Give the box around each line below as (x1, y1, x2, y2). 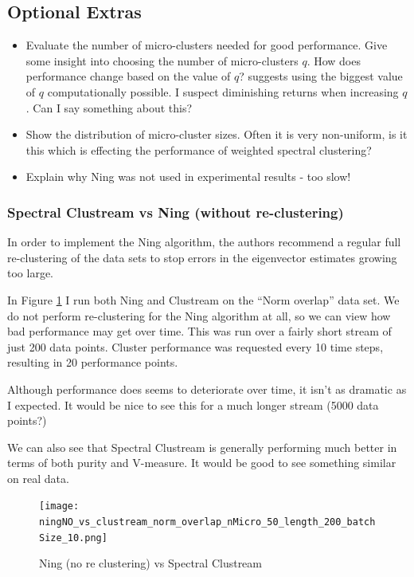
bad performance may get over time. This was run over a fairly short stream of (7, 323, 392, 340)
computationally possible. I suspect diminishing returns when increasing (47, 83, 399, 100)
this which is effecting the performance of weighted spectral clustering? (25, 141, 372, 158)
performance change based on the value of (25, 68, 231, 84)
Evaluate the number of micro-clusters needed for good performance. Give (25, 37, 388, 53)
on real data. (7, 469, 69, 486)
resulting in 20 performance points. (7, 354, 178, 371)
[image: (39, 500, 80, 512)
